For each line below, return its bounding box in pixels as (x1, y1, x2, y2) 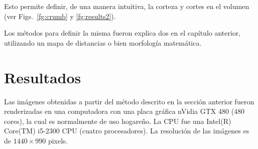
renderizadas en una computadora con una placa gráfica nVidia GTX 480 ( (4, 106, 234, 116)
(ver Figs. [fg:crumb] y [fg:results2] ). (4, 11, 116, 21)
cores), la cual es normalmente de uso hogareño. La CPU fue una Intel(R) (4, 115, 231, 126)
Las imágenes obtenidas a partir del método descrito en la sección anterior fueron (4, 96, 254, 106)
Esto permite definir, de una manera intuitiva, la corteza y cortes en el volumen (4, 1, 249, 11)
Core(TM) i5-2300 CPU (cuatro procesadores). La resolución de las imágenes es (4, 125, 249, 136)
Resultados (4, 67, 81, 87)
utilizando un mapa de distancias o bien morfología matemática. (4, 37, 202, 48)
